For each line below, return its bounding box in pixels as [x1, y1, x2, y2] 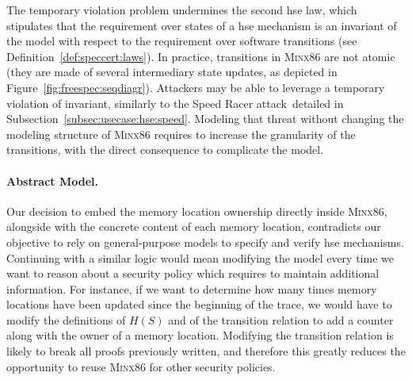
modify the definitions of [6, 311, 126, 328]
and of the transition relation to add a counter [168, 311, 394, 328]
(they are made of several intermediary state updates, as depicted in [6, 63, 338, 80]
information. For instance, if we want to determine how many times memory [6, 280, 377, 297]
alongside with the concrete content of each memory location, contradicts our [6, 218, 381, 235]
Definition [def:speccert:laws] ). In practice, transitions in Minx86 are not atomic [6, 48, 395, 64]
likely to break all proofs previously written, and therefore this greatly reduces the [6, 343, 406, 359]
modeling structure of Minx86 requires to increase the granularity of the [6, 125, 356, 142]
